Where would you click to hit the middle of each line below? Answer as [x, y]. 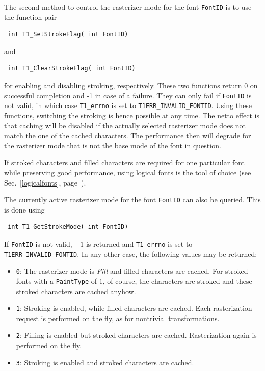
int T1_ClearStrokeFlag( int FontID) [72, 69]
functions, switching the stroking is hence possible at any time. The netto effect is [132, 115]
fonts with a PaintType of [57, 281]
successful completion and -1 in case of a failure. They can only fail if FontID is [128, 95]
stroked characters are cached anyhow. [76, 291]
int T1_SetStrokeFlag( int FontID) [68, 34]
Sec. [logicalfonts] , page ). [45, 182]
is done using [24, 209]
